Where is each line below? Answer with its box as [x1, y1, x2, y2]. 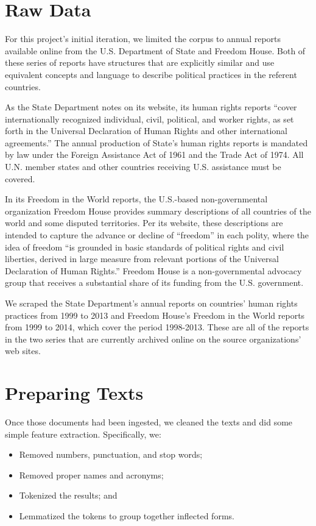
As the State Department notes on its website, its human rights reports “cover [5, 101, 297, 113]
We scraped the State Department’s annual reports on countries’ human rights [5, 297, 298, 309]
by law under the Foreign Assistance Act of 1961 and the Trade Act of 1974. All [5, 148, 304, 161]
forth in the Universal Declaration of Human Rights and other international [5, 124, 287, 137]
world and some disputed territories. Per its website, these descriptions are [5, 216, 283, 229]
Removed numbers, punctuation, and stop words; [19, 448, 203, 461]
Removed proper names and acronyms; [19, 468, 164, 481]
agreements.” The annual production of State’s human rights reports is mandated [5, 136, 308, 149]
